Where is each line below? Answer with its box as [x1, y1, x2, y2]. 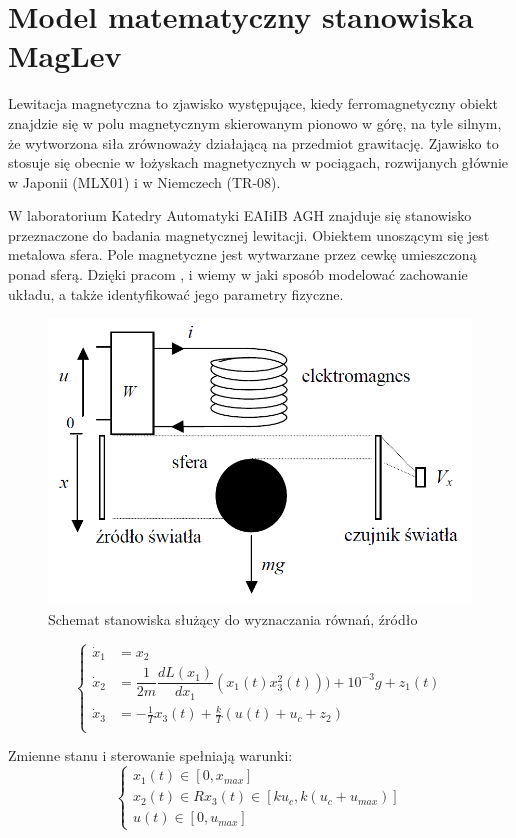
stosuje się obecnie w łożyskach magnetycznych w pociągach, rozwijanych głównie [8, 152, 509, 173]
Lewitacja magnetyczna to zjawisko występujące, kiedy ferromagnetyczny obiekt [8, 93, 498, 114]
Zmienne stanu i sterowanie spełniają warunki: [8, 745, 293, 766]
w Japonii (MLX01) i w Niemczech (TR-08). [8, 171, 281, 192]
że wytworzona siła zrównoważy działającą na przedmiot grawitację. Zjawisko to [8, 132, 499, 153]
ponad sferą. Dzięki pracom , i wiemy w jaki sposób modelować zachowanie [8, 264, 468, 285]
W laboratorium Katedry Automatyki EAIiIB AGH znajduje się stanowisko [8, 205, 472, 226]
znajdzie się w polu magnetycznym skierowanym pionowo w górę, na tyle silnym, [8, 112, 502, 133]
